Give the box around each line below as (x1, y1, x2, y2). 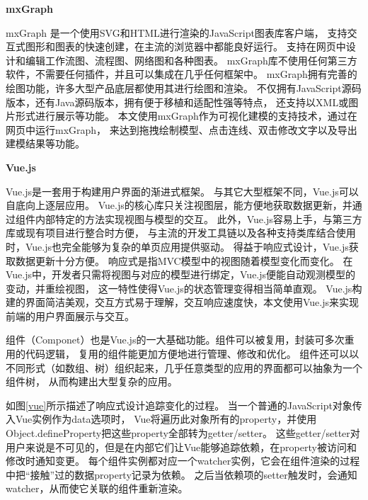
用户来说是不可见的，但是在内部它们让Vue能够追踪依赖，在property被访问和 (6, 439, 357, 454)
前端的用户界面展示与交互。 (6, 308, 134, 323)
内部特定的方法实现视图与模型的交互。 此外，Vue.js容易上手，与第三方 (35, 211, 362, 226)
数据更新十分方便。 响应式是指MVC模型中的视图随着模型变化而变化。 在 (15, 253, 353, 268)
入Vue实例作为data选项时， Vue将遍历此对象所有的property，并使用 (6, 411, 317, 426)
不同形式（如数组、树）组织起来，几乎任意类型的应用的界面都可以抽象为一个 (6, 360, 362, 375)
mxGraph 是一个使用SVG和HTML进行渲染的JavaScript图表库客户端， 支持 (6, 25, 347, 40)
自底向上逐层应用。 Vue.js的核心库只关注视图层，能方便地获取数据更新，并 (6, 198, 352, 212)
